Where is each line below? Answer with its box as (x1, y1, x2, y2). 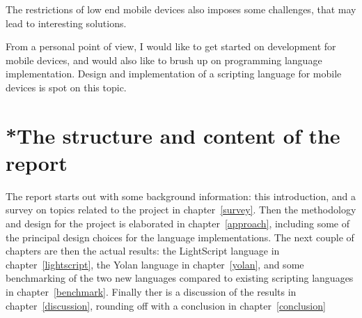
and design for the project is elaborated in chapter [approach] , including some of (6, 216, 349, 231)
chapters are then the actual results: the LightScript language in (6, 243, 280, 258)
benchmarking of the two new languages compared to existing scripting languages (6, 271, 354, 285)
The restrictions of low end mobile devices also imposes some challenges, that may (6, 2, 356, 16)
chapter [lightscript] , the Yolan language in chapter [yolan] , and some (6, 257, 304, 271)
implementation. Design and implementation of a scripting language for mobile (6, 66, 342, 81)
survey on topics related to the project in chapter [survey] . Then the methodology (6, 202, 356, 217)
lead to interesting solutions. (6, 15, 127, 30)
